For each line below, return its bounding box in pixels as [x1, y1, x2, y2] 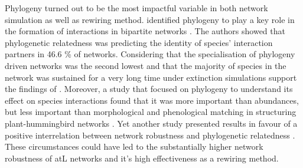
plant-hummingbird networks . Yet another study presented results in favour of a [5, 117, 298, 129]
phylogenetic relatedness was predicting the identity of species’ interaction [5, 36, 273, 48]
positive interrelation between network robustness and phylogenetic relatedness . [5, 129, 295, 141]
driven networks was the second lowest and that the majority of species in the [5, 59, 286, 71]
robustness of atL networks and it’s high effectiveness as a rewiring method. [5, 151, 279, 164]
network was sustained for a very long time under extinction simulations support [5, 71, 297, 83]
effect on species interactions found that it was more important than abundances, [5, 94, 299, 106]
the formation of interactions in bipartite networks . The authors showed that [5, 25, 285, 37]
